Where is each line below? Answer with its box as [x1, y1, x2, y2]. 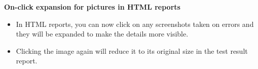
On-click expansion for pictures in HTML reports [4, 2, 180, 12]
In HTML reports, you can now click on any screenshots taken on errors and [16, 18, 254, 29]
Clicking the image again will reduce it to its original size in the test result [16, 45, 248, 56]
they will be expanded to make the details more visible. [16, 28, 189, 39]
